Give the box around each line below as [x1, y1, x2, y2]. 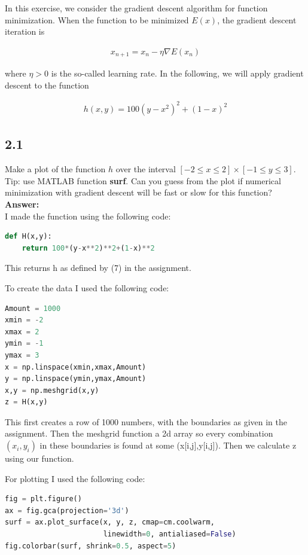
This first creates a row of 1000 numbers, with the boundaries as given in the [5, 415, 287, 428]
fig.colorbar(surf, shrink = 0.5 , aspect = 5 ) [5, 541, 176, 550]
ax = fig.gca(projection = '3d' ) [5, 506, 129, 515]
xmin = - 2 [5, 316, 44, 325]
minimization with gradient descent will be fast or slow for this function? [5, 186, 272, 199]
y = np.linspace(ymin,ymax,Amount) [5, 374, 147, 383]
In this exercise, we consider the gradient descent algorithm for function [5, 2, 268, 14]
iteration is [5, 25, 45, 38]
